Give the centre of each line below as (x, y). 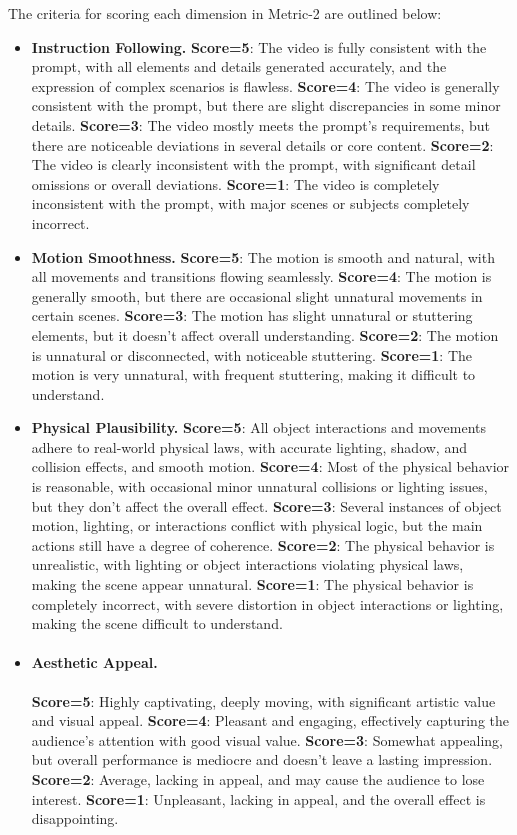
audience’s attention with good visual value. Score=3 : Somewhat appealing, (267, 739)
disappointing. (75, 818)
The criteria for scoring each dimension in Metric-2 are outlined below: (225, 13)
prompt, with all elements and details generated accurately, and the (239, 66)
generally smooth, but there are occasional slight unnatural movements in (257, 295)
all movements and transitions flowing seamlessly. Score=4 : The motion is (261, 276)
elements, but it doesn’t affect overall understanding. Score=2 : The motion (265, 334)
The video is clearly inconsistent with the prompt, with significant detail (253, 164)
